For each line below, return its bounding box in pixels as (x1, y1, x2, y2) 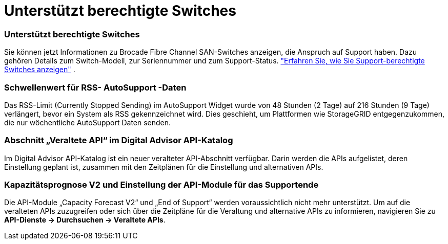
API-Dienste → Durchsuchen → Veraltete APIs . (4, 215, 166, 225)
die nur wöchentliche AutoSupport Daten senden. (4, 118, 171, 127)
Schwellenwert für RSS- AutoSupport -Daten (4, 82, 187, 93)
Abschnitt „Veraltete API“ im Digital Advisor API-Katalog (4, 135, 233, 146)
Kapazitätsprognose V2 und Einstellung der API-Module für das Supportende (4, 180, 319, 190)
